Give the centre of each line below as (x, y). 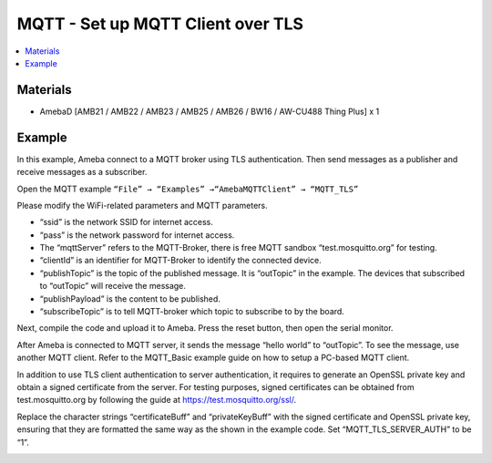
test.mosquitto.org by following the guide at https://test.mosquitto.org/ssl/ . (157, 400)
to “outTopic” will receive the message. (113, 286)
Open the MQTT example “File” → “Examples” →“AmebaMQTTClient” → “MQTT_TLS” (188, 189)
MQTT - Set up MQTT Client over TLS (160, 24)
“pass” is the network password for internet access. (137, 235)
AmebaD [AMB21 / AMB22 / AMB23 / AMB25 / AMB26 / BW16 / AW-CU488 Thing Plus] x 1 (210, 111)
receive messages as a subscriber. (82, 172)
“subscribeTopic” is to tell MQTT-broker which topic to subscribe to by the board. (192, 312)
